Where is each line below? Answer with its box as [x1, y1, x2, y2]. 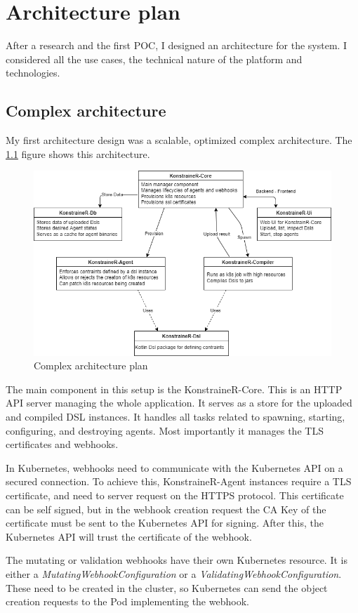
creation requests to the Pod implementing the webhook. [6, 594, 249, 609]
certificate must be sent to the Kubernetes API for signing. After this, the [6, 515, 324, 530]
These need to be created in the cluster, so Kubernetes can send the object [6, 580, 328, 595]
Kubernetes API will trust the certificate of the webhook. [6, 529, 252, 543]
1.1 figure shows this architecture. [6, 146, 150, 161]
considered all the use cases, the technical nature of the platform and [6, 51, 303, 66]
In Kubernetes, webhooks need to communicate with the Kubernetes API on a [6, 460, 343, 475]
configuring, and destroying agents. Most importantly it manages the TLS [6, 423, 324, 437]
